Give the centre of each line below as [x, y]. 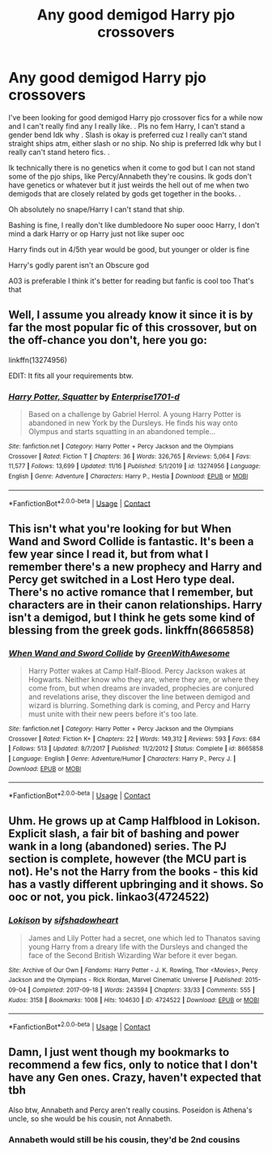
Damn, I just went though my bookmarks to [119, 1052]
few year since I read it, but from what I [108, 554]
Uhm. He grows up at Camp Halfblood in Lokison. [134, 821]
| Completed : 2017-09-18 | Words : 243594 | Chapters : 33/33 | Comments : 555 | [141, 990]
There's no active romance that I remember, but [131, 592]
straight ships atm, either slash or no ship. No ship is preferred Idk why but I [135, 143]
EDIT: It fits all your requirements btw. [71, 376]
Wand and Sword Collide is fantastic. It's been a [131, 541]
